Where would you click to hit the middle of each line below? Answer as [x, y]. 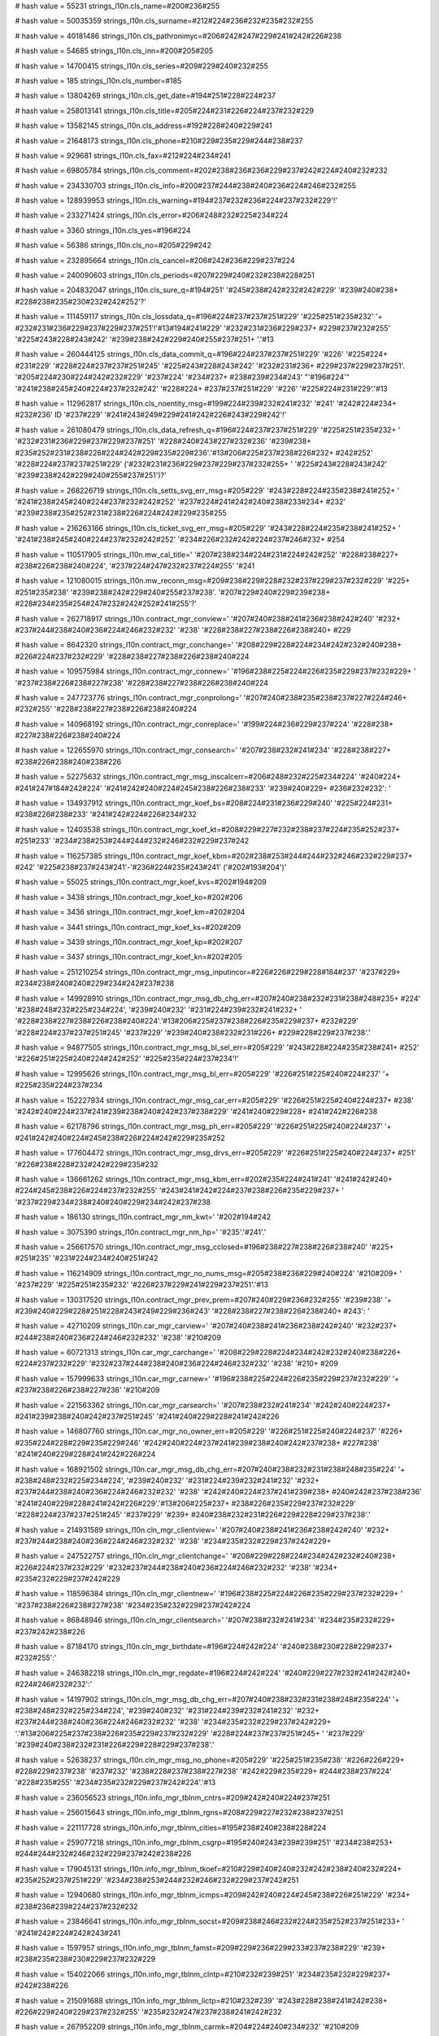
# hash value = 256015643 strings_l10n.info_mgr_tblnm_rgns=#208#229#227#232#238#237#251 [179, 1813]
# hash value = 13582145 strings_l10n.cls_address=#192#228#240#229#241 [143, 125]
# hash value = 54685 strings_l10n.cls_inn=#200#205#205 [114, 51]
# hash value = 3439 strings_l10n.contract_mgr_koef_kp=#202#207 [129, 941]
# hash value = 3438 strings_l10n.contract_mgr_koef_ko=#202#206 [129, 897]
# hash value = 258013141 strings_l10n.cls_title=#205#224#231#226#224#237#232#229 [165, 111]
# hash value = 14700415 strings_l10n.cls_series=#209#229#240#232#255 [141, 66]
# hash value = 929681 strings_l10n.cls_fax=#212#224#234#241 [123, 156]
